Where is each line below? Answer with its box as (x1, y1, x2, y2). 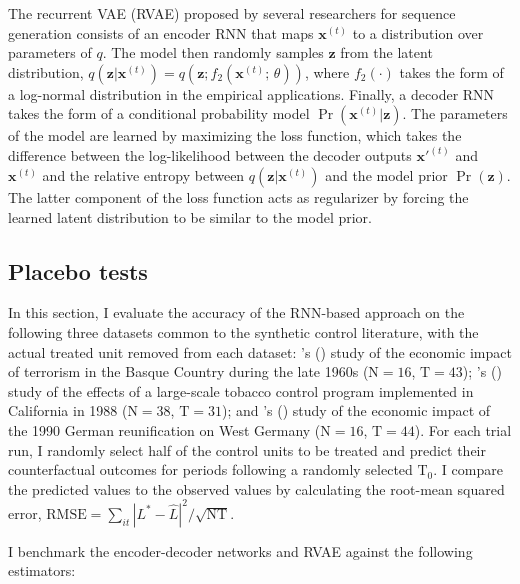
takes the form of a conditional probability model (8, 103, 310, 124)
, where (304, 61, 350, 82)
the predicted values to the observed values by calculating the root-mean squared (8, 478, 505, 499)
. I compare (433, 459, 503, 480)
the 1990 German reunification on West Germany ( (8, 419, 321, 440)
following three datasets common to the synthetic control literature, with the (8, 321, 479, 342)
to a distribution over (352, 22, 484, 43)
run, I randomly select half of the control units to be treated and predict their (8, 439, 486, 460)
